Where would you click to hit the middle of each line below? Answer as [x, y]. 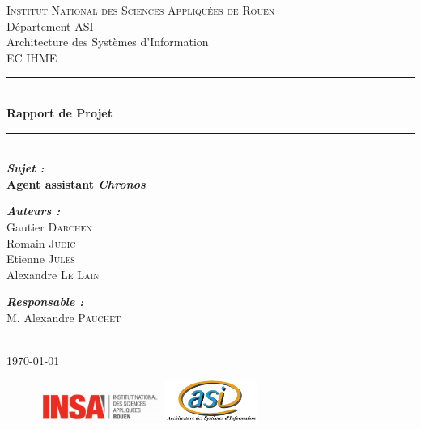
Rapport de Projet [60, 112]
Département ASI [50, 25]
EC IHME [32, 57]
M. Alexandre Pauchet [64, 317]
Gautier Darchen [49, 226]
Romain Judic [41, 242]
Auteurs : [34, 211]
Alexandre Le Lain [53, 274]
